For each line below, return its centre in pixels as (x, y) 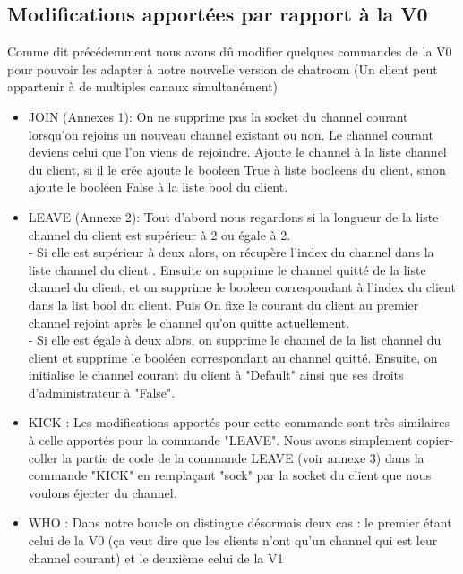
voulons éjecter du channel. (103, 492)
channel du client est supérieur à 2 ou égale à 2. (159, 234)
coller (43, 457)
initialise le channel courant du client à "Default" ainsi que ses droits (216, 375)
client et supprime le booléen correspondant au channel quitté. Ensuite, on (233, 357)
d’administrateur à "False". (102, 392)
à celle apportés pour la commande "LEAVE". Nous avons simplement (220, 440)
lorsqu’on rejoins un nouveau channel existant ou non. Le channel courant (231, 134)
